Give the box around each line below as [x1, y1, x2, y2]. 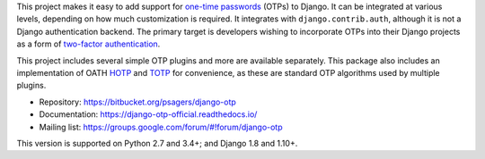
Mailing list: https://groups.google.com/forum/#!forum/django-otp [39, 121, 283, 132]
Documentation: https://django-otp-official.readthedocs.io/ [39, 109, 258, 120]
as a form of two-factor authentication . [16, 38, 161, 49]
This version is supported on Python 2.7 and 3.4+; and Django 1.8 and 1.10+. [16, 138, 298, 148]
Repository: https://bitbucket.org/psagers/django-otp [39, 96, 237, 107]
